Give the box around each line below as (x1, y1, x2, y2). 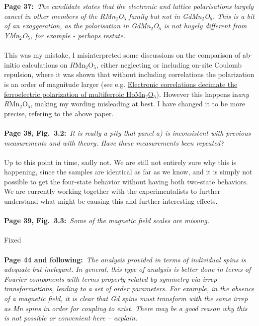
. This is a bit (212, 10, 255, 21)
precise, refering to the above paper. (4, 108, 114, 118)
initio (4, 59, 20, 70)
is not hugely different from (164, 20, 247, 31)
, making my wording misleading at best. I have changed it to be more (30, 98, 246, 109)
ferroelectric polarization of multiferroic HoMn (4, 88, 146, 99)
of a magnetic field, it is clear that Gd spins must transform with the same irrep (4, 293, 248, 303)
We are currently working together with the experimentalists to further (4, 186, 221, 196)
